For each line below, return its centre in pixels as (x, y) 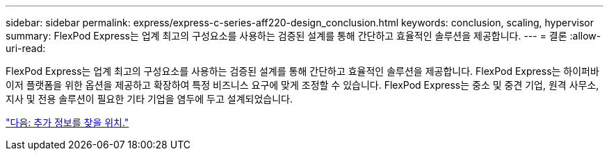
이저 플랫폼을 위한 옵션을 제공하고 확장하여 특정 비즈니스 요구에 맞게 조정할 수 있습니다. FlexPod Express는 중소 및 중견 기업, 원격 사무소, (302, 85)
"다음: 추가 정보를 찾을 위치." (67, 122)
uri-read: (26, 48)
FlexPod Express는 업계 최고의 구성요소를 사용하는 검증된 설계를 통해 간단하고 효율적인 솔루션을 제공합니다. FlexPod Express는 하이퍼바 (302, 71)
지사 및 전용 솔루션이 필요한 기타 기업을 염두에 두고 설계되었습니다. (149, 99)
